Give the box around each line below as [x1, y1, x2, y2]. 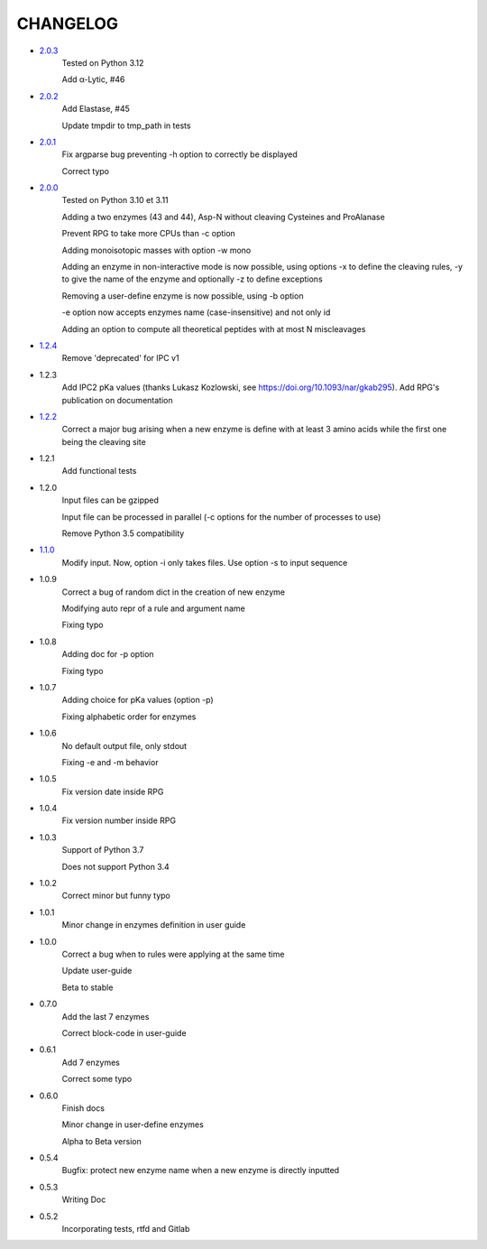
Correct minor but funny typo [61, 890, 171, 902]
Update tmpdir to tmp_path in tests [61, 120, 191, 131]
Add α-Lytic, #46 [61, 74, 125, 85]
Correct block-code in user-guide [61, 1027, 187, 1038]
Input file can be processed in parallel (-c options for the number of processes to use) [61, 511, 381, 523]
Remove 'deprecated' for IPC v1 [61, 353, 179, 364]
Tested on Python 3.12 [61, 57, 144, 68]
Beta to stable [61, 982, 114, 993]
